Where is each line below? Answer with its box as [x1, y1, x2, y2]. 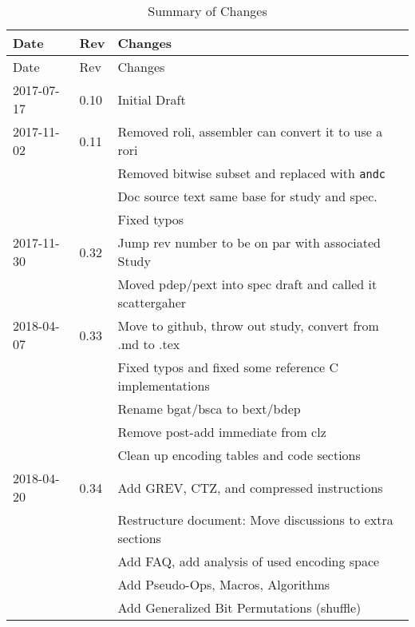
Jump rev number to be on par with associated [117, 233, 381, 252]
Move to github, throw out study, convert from [117, 316, 379, 335]
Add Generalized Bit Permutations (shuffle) [117, 598, 362, 617]
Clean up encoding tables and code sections [117, 446, 361, 464]
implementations [117, 376, 210, 395]
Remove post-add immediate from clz [117, 423, 326, 441]
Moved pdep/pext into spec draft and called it [117, 275, 377, 293]
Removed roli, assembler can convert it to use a [117, 122, 383, 141]
